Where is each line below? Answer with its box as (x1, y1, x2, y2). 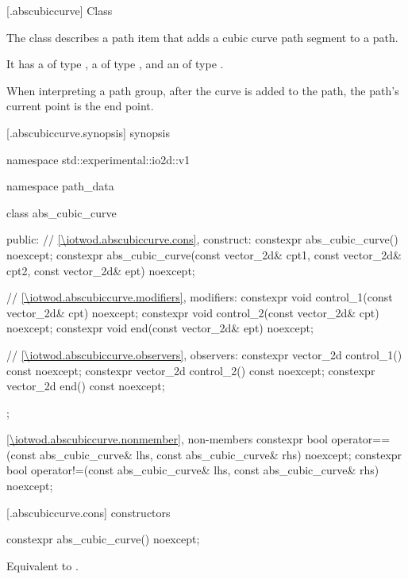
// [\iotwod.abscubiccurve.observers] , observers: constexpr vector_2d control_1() (6, 346, 402, 362)
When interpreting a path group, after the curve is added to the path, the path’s (6, 82, 399, 98)
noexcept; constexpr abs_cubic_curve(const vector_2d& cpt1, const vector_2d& (6, 246, 402, 263)
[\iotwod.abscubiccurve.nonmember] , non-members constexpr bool (6, 431, 328, 447)
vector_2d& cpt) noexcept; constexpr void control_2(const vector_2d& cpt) (6, 304, 379, 320)
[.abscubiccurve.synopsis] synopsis (6, 124, 170, 140)
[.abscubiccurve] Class (6, 2, 113, 18)
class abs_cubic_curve (6, 204, 117, 220)
